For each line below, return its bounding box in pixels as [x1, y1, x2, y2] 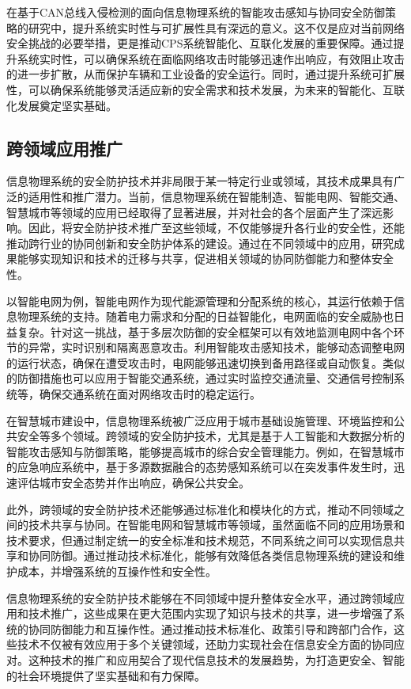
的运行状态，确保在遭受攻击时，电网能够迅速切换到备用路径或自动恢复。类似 [6, 354, 405, 371]
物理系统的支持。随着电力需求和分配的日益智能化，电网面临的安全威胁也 [17, 308, 394, 325]
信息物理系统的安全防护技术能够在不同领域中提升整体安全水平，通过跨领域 [6, 589, 394, 606]
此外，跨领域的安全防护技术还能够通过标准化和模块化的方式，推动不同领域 [6, 501, 394, 517]
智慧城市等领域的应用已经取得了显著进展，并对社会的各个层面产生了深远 [6, 204, 383, 220]
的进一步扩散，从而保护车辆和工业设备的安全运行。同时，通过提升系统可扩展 [6, 66, 405, 82]
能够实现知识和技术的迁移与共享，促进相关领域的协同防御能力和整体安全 [17, 250, 394, 267]
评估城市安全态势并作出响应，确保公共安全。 [17, 474, 250, 491]
